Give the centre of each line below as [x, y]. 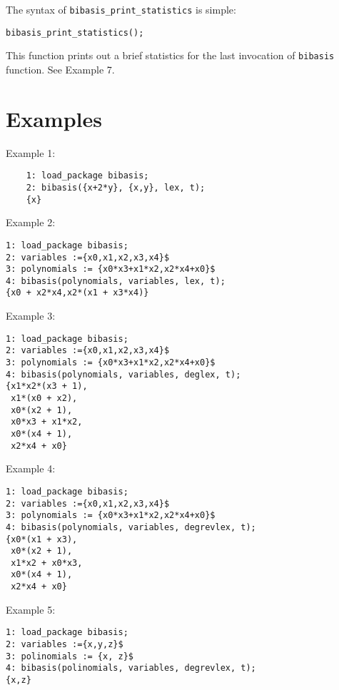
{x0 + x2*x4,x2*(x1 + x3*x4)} [77, 293]
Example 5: [31, 609]
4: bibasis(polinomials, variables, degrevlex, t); [131, 668]
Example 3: [31, 316]
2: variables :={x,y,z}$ [65, 645]
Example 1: [31, 152]
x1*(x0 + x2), [44, 398]
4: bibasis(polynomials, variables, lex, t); [116, 281]
